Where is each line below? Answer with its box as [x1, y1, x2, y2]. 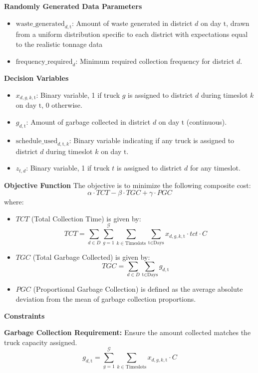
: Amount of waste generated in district [72, 17, 193, 28]
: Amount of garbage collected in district [26, 117, 151, 127]
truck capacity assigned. [4, 337, 77, 347]
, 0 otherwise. [41, 100, 82, 110]
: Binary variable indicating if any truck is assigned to [69, 135, 235, 145]
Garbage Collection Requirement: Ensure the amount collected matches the [4, 327, 251, 338]
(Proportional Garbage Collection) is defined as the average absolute [33, 284, 243, 294]
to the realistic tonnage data [15, 38, 103, 49]
